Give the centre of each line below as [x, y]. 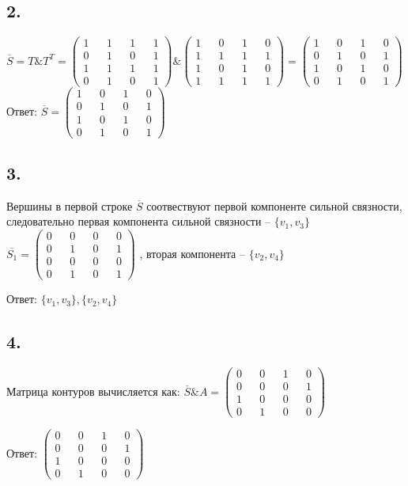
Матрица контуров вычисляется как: [93, 391]
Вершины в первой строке [70, 205]
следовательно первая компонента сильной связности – [139, 221]
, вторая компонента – [192, 253]
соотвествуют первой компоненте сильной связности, [274, 205]
